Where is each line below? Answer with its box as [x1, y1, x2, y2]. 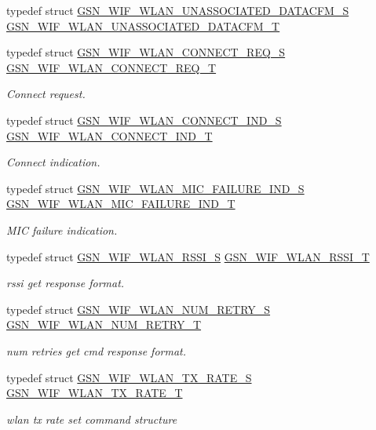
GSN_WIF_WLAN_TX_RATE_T [6, 384, 183, 401]
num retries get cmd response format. [6, 342, 187, 359]
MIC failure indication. [6, 221, 118, 238]
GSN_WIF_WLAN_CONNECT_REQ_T [6, 59, 217, 75]
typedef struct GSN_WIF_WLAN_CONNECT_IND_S [6, 111, 282, 128]
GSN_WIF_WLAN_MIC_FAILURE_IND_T [6, 195, 235, 212]
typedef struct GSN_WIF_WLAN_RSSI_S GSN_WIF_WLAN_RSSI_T [6, 248, 370, 264]
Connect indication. [6, 154, 100, 170]
